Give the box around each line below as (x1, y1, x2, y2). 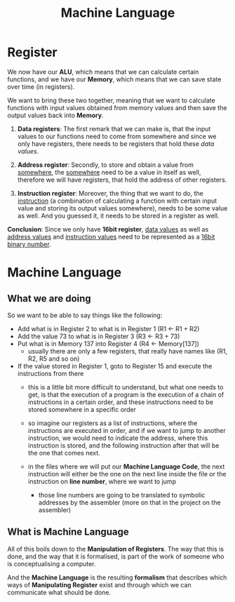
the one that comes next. (27, 448, 100, 457)
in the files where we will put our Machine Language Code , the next (27, 462, 225, 471)
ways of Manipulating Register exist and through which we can (7, 580, 192, 589)
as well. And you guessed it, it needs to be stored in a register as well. (17, 211, 220, 220)
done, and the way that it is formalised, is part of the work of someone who (7, 552, 224, 561)
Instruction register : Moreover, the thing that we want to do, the (17, 189, 203, 197)
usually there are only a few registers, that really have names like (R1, (27, 347, 228, 355)
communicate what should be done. (7, 588, 111, 596)
